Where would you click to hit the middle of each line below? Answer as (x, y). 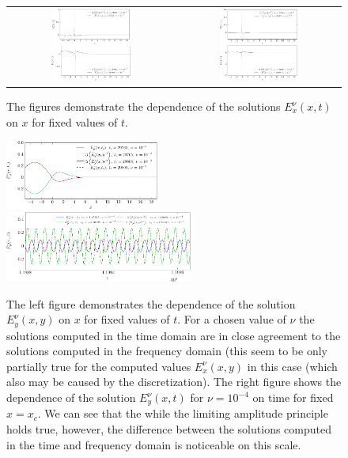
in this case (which (292, 366)
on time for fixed (293, 397)
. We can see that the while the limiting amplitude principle (183, 413)
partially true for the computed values (99, 366)
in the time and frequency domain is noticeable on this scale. (154, 444)
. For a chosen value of (232, 319)
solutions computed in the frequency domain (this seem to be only (167, 351)
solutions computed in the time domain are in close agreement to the (174, 335)
